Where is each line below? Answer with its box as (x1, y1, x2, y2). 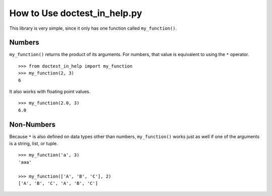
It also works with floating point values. (9, 89, 91, 95)
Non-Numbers (9, 120, 56, 128)
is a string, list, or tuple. (9, 141, 58, 147)
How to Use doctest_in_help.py (9, 8, 143, 19)
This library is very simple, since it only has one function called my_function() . (9, 25, 177, 31)
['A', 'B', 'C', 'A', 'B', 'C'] (18, 180, 98, 186)
